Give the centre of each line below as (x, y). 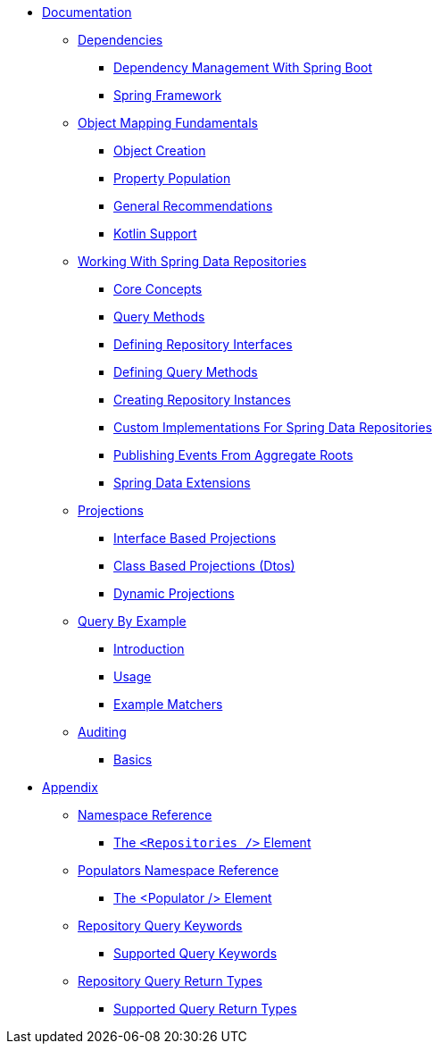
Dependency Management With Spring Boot (243, 67)
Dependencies (120, 40)
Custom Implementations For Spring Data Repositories (273, 427)
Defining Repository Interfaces (203, 344)
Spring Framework (168, 95)
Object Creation (160, 150)
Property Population (172, 178)
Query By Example (132, 621)
